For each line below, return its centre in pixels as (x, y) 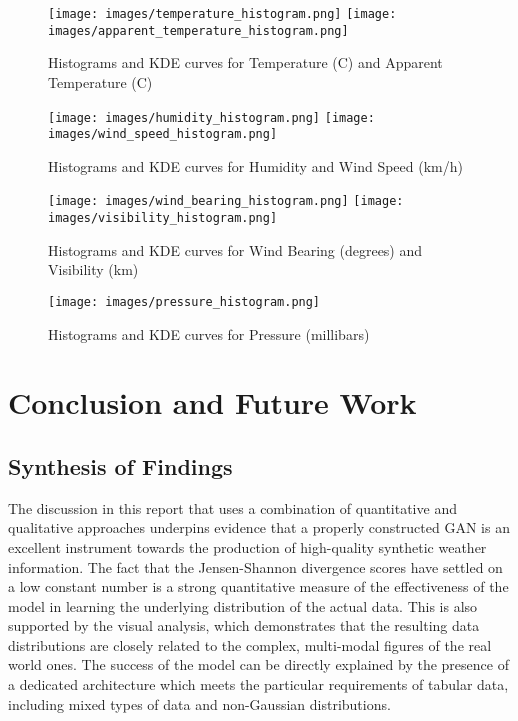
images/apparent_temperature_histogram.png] (198, 30)
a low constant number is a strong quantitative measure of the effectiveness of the (258, 586)
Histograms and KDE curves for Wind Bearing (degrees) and (235, 249)
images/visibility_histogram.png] (163, 218)
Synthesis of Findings (120, 465)
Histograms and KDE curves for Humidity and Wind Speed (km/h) (255, 165)
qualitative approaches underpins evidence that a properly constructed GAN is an (259, 527)
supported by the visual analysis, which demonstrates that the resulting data (244, 625)
